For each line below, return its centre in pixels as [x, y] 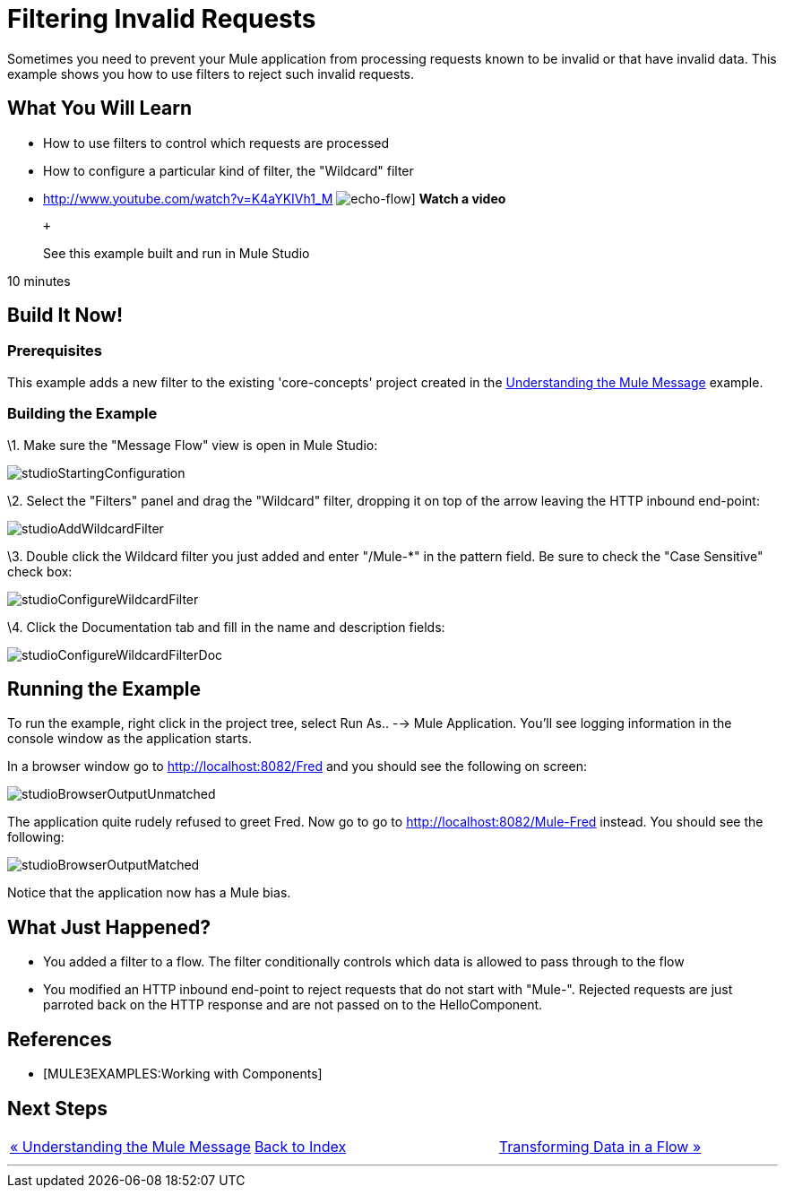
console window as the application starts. [129, 739]
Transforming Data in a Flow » [600, 1146]
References [60, 1039]
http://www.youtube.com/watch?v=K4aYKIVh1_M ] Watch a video [275, 198]
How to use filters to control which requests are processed [216, 143]
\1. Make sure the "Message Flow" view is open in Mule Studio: [193, 445]
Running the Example [104, 688]
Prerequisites [55, 351]
